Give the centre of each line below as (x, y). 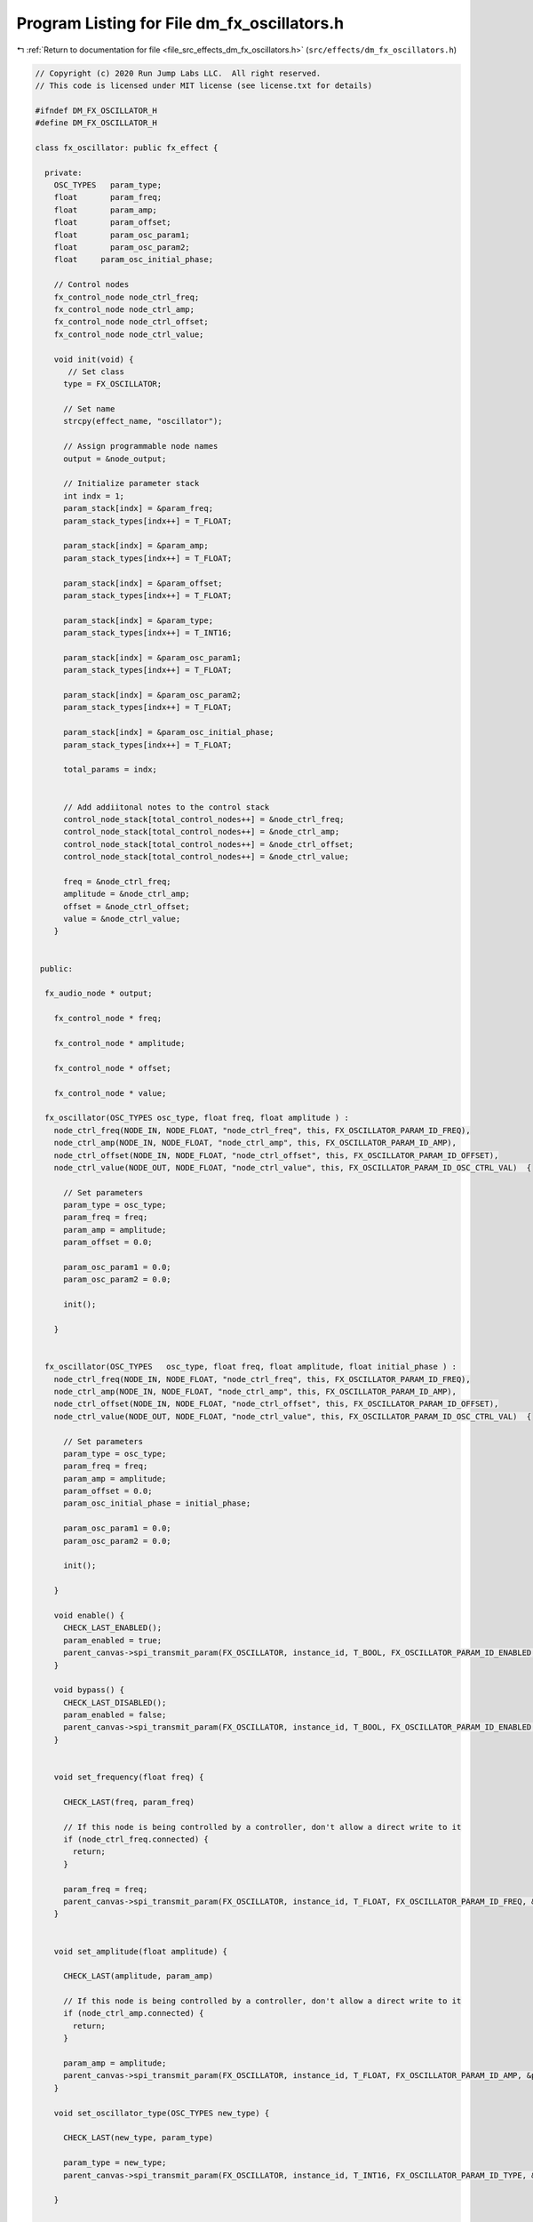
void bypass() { (89, 1690)
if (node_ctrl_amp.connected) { (134, 2014)
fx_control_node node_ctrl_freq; (127, 297)
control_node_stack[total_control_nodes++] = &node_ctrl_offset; (209, 844)
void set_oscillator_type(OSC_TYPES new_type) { (162, 2113)
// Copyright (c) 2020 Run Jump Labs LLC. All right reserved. (178, 73)
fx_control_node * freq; (108, 1019)
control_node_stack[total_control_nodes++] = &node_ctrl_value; (207, 857)
